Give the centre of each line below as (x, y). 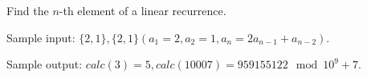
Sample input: (41, 37)
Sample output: (45, 64)
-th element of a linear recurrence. (143, 10)
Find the (28, 10)
